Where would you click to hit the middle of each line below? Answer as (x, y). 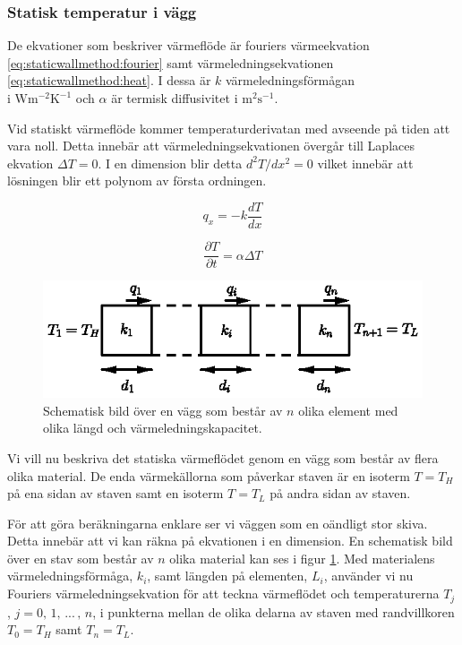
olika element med (348, 410)
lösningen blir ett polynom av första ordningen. (137, 181)
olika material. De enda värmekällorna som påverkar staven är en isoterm (209, 475)
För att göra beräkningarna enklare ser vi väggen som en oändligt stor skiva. (218, 523)
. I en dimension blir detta (170, 163)
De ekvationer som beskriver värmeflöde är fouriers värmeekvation (188, 45)
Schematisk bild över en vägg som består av (163, 410)
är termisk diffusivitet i (175, 98)
